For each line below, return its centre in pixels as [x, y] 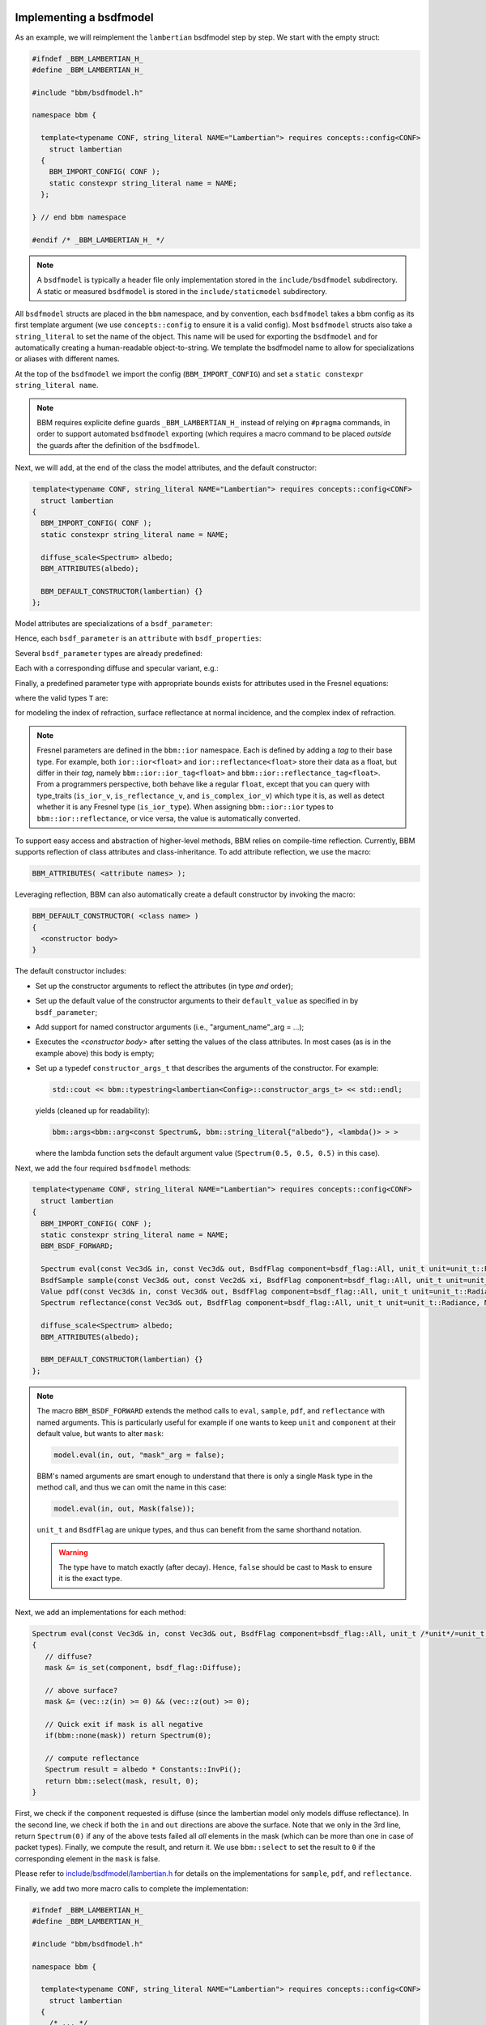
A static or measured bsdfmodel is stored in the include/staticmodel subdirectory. [182, 291]
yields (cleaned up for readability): [92, 1111]
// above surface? [81, 1690]
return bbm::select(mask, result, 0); [122, 1781]
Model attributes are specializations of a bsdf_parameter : [114, 624]
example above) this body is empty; [95, 1053]
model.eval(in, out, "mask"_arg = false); [139, 1455]
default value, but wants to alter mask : [100, 1433]
